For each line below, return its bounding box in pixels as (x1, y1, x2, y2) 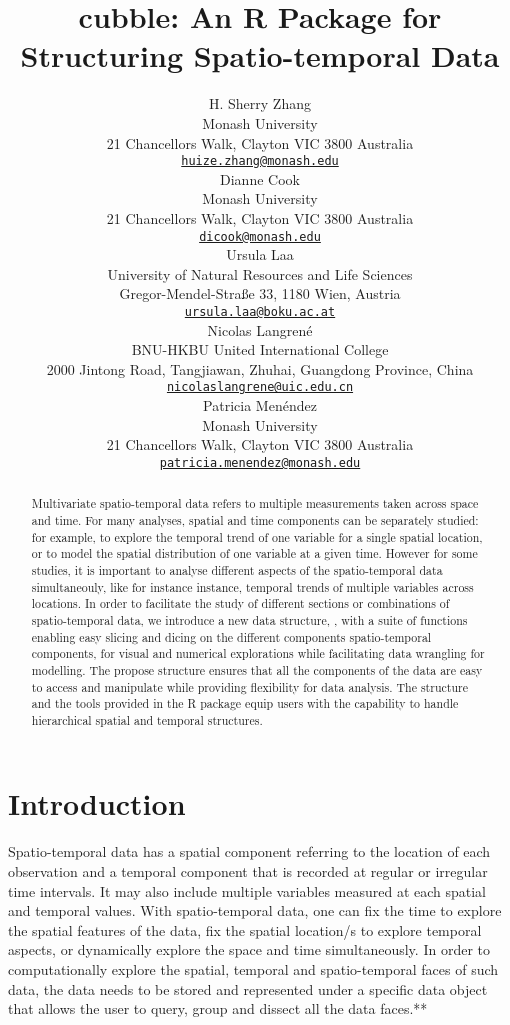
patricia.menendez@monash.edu (159, 455, 361, 470)
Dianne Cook (220, 168, 300, 189)
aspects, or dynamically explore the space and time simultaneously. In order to (8, 939, 490, 960)
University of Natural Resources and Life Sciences (107, 263, 413, 284)
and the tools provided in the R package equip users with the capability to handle (31, 695, 459, 712)
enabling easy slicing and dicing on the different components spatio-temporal (31, 628, 432, 645)
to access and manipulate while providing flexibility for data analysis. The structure (31, 678, 468, 695)
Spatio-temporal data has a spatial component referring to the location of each (8, 841, 491, 862)
